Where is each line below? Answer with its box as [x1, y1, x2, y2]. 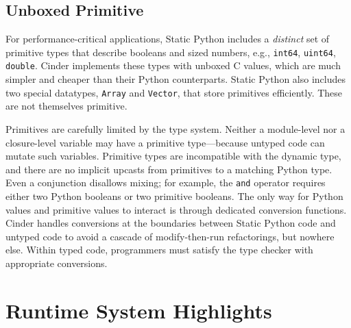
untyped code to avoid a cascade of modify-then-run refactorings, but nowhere [5, 229, 335, 243]
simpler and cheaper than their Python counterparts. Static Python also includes [5, 72, 346, 86]
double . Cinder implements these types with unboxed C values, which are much [5, 58, 341, 73]
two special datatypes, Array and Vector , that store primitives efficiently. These [5, 85, 343, 99]
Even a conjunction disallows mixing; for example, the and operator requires [5, 175, 326, 190]
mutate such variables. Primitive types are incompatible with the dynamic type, [5, 149, 341, 163]
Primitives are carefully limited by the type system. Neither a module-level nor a [5, 121, 346, 136]
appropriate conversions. [5, 255, 108, 270]
